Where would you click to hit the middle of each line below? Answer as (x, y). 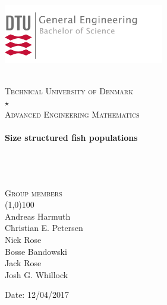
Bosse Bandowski (36, 251)
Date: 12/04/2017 (37, 295)
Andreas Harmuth (38, 216)
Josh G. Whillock (37, 274)
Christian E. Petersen (44, 228)
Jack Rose (23, 263)
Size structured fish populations (71, 138)
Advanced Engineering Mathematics (72, 114)
